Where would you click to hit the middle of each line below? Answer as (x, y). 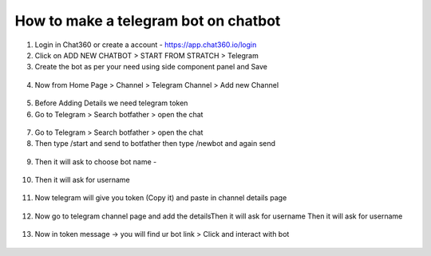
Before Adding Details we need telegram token (111, 103)
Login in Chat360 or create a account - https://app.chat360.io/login (146, 45)
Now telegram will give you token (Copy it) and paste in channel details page (161, 198)
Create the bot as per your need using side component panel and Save (151, 67)
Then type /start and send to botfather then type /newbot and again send (155, 144)
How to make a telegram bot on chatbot (148, 21)
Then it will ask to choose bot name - (96, 161)
